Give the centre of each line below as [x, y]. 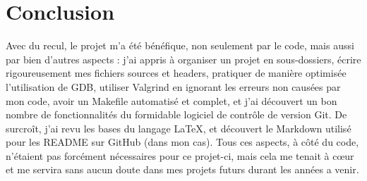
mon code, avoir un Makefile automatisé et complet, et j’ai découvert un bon [172, 100]
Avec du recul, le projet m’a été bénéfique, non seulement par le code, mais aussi [180, 45]
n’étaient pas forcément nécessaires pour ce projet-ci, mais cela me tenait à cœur [180, 155]
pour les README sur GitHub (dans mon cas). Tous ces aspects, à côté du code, [182, 142]
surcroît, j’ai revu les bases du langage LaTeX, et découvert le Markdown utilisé [179, 128]
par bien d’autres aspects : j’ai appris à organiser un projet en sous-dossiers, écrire [183, 59]
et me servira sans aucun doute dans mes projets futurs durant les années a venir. [182, 169]
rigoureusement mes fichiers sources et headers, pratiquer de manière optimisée [176, 73]
